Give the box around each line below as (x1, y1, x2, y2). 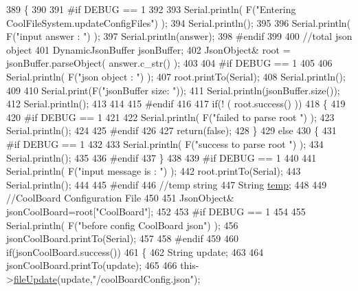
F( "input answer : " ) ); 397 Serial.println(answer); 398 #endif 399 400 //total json (6, 29, 353, 43)
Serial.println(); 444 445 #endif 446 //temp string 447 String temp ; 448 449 (6, 177, 327, 191)
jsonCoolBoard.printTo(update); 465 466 (6, 258, 177, 272)
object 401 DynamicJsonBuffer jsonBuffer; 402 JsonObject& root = (6, 42, 291, 56)
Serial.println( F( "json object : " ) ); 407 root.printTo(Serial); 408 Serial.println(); (6, 69, 346, 83)
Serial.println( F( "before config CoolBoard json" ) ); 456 (6, 217, 238, 232)
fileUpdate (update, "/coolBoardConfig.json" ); (13, 271, 201, 285)
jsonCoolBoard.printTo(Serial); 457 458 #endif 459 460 (6, 231, 238, 246)
